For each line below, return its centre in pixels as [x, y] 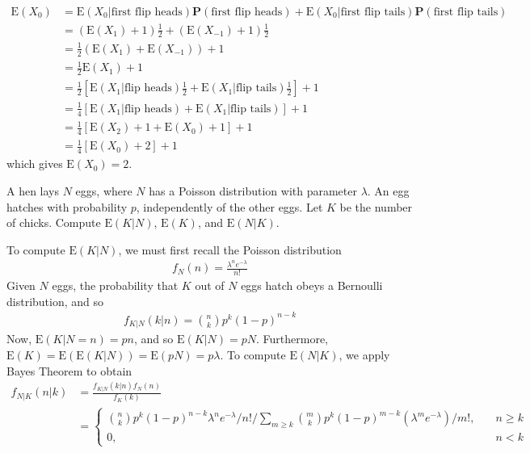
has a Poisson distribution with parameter [253, 190]
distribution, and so [55, 301]
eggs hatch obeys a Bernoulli [312, 285]
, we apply [364, 354]
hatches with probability [67, 206]
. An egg [388, 190]
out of [210, 285]
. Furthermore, [292, 339]
